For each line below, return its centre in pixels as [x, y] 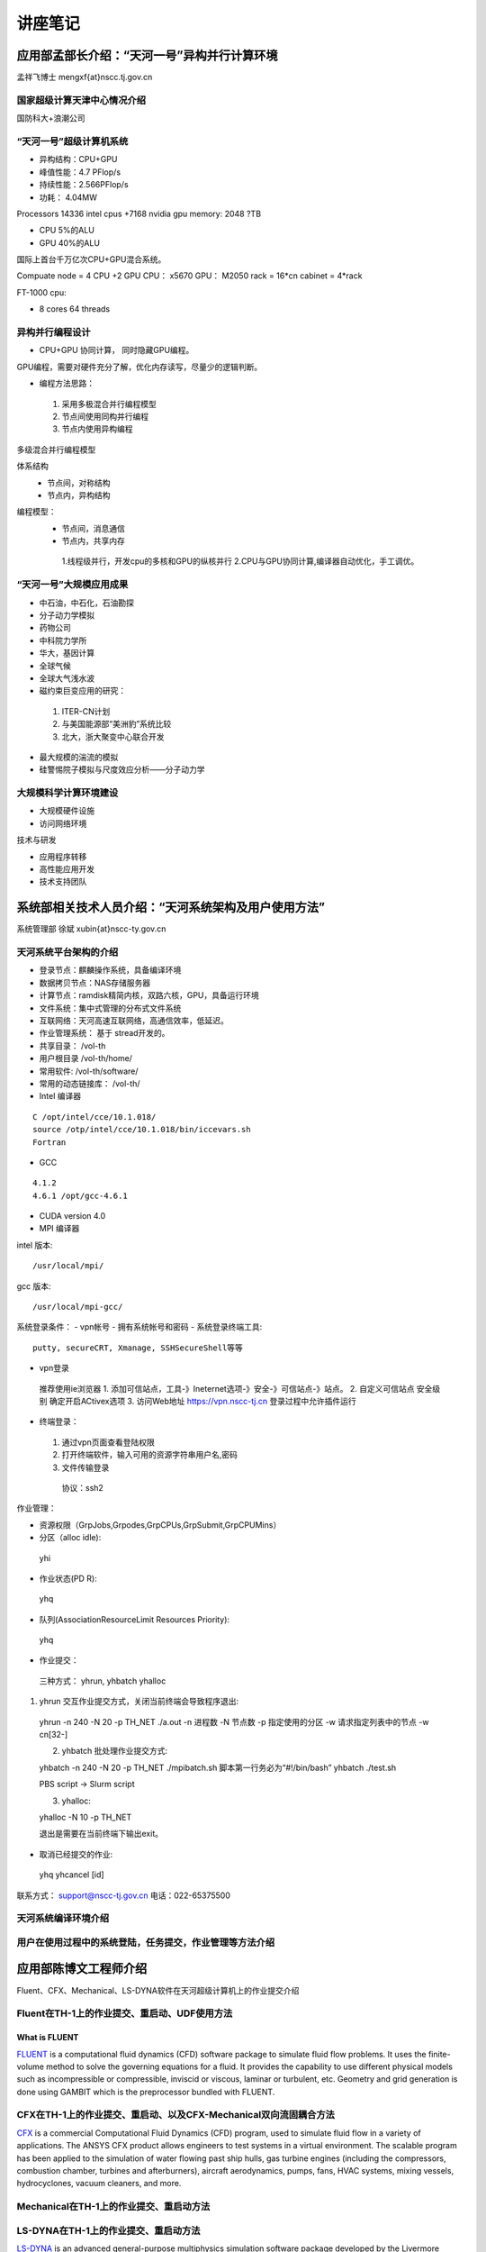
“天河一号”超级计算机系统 [72, 141]
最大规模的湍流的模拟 [79, 757]
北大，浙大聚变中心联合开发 [113, 736]
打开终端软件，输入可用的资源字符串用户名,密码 [150, 1455]
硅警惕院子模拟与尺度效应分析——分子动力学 [122, 769]
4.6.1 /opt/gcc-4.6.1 [80, 1195]
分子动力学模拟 [67, 615]
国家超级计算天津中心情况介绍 [81, 100]
